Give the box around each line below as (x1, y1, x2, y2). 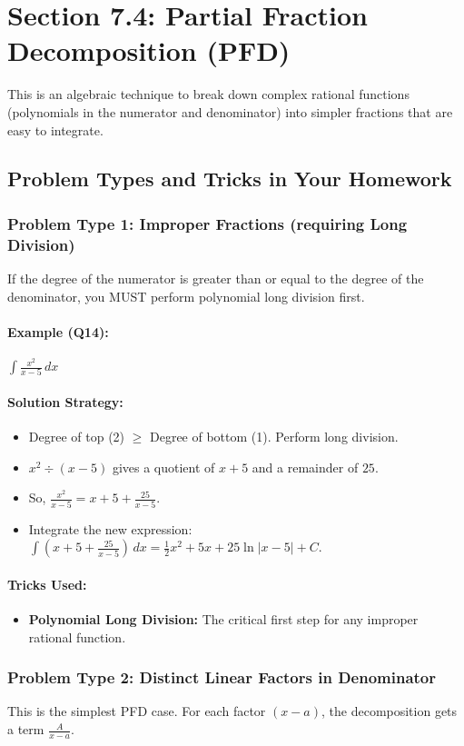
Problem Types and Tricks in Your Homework (7, 164, 452, 193)
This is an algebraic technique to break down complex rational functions (7, 85, 410, 104)
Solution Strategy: (7, 392, 123, 411)
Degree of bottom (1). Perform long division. (150, 427, 399, 446)
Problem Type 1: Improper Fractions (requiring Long (7, 212, 408, 234)
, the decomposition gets (321, 701, 458, 721)
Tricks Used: (7, 574, 87, 593)
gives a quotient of (112, 457, 215, 476)
